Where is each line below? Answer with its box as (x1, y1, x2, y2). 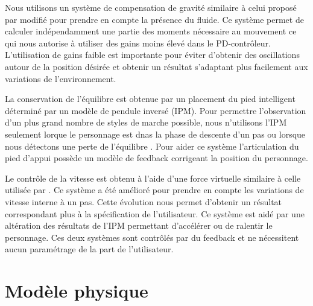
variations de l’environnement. (5, 72, 116, 84)
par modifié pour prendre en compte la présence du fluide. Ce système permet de (5, 13, 304, 25)
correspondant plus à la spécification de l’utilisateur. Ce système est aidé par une (5, 207, 305, 220)
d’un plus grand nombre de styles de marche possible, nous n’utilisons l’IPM (5, 116, 287, 129)
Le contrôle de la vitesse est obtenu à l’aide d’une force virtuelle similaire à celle (5, 171, 301, 184)
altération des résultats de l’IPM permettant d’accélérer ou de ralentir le (5, 219, 273, 232)
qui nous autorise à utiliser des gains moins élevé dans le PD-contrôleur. (5, 36, 271, 49)
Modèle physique (5, 278, 148, 303)
